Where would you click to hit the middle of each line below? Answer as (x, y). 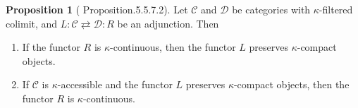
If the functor (51, 47)
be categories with (271, 9)
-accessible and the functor (115, 84)
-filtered (336, 9)
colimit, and (32, 23)
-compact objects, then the (291, 84)
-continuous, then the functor (173, 47)
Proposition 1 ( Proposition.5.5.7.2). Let (97, 9)
